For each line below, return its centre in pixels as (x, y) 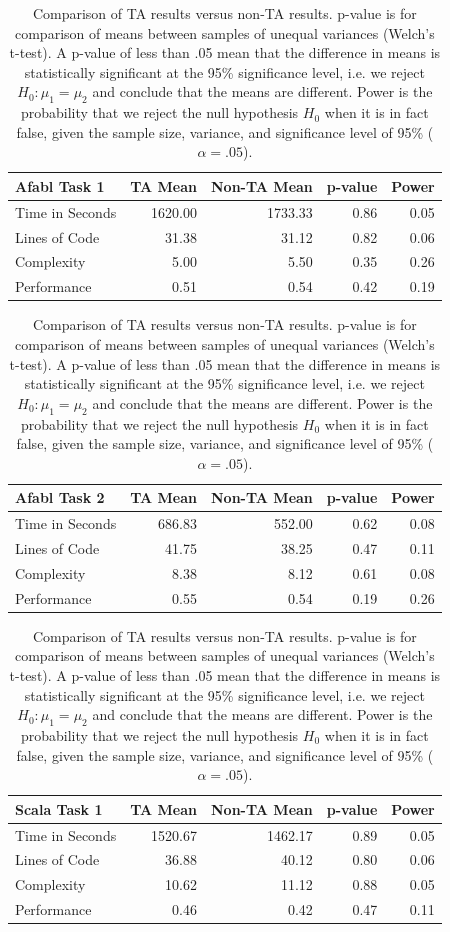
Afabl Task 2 (60, 497)
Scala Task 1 (59, 808)
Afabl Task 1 (60, 185)
